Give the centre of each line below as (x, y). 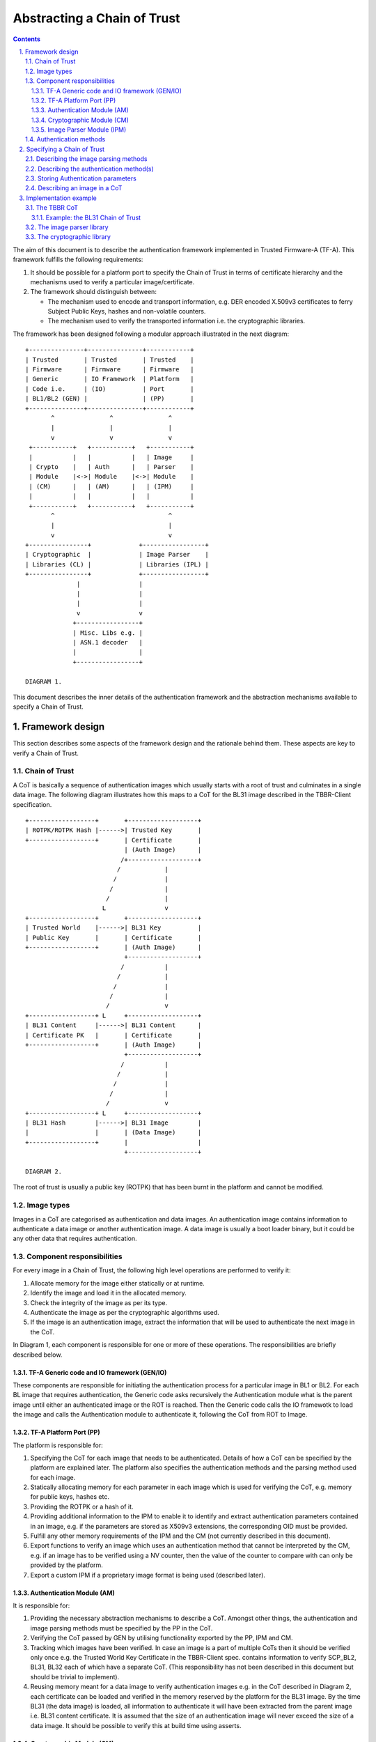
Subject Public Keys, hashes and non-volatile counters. (127, 311)
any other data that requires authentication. (75, 1239)
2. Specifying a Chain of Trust (62, 149)
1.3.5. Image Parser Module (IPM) (79, 130)
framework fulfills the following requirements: (78, 260)
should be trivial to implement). (75, 1677)
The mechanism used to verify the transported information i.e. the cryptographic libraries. (177, 321)
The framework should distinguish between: (93, 292)
